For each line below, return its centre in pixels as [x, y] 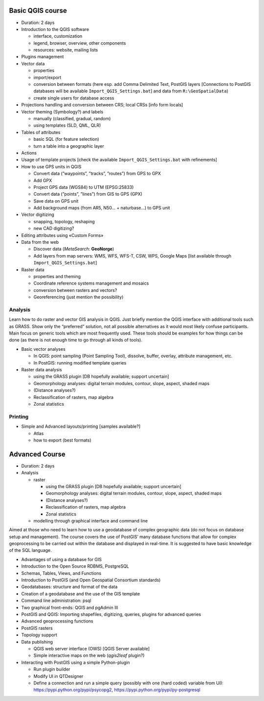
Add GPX [43, 180]
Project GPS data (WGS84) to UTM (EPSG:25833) [84, 187]
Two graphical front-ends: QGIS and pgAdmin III [70, 607]
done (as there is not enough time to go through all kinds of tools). [76, 340]
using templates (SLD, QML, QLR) [67, 126]
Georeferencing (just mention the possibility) [78, 297]
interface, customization [58, 36]
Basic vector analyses [43, 349]
